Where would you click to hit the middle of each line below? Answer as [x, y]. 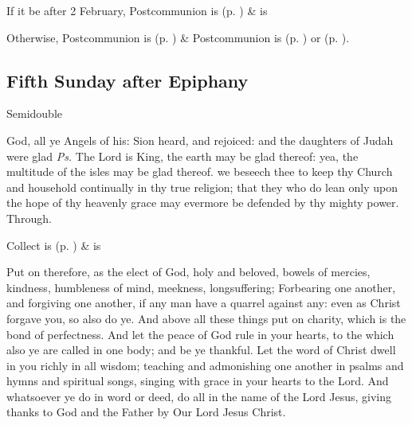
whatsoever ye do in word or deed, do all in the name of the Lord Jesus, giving [199, 396]
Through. [29, 218]
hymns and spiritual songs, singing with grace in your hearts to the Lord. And [198, 381]
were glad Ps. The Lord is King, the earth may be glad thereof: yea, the [182, 156]
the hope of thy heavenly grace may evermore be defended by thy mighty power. [203, 203]
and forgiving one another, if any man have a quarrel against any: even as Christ [204, 303]
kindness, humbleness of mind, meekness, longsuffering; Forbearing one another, [201, 287]
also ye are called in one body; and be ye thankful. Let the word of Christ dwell [201, 350]
